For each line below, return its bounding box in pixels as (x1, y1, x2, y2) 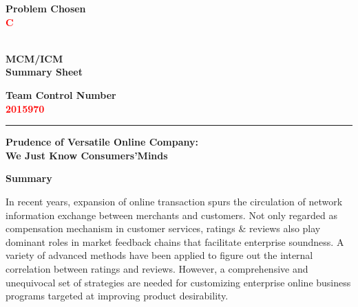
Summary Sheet (6, 65, 83, 79)
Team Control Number (6, 87, 116, 102)
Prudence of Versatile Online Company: (6, 135, 199, 149)
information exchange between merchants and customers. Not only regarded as (6, 207, 337, 222)
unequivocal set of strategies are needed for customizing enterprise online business (6, 275, 351, 289)
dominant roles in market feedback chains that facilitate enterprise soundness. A (6, 234, 344, 249)
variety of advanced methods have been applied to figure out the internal (6, 248, 313, 262)
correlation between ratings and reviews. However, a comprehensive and (6, 261, 308, 275)
